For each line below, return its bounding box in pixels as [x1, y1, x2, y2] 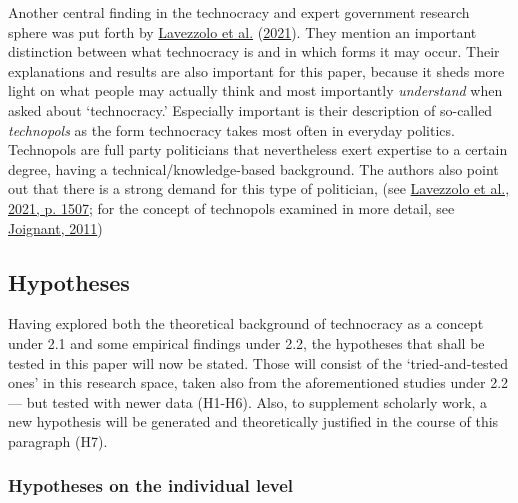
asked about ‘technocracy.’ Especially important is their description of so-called [8, 99, 493, 120]
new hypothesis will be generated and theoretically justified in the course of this [8, 411, 499, 432]
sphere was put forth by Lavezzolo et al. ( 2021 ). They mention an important [8, 21, 477, 42]
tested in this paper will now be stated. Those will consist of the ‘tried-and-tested [8, 352, 508, 373]
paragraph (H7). [8, 430, 108, 451]
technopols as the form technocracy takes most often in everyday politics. [8, 119, 455, 140]
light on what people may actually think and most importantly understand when [8, 80, 503, 101]
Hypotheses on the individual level [8, 473, 294, 498]
